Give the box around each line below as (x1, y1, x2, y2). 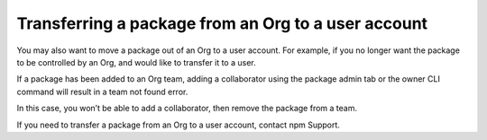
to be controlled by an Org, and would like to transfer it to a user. (16, 57, 256, 67)
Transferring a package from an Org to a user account (16, 13, 428, 33)
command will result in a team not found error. (16, 86, 188, 97)
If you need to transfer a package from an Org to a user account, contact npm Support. (16, 119, 340, 130)
